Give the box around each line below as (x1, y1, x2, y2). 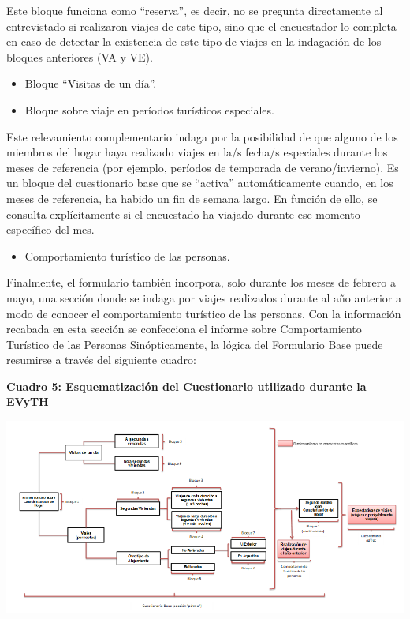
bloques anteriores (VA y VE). (6, 48, 153, 65)
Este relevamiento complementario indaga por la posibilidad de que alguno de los (6, 128, 398, 144)
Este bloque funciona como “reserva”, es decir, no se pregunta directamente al (6, 2, 383, 18)
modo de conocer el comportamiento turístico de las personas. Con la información (6, 305, 401, 321)
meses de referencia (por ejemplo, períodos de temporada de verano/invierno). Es (6, 159, 399, 175)
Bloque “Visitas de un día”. (24, 75, 157, 92)
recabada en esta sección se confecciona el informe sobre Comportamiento (6, 321, 362, 337)
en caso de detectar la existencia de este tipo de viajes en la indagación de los (6, 33, 382, 50)
